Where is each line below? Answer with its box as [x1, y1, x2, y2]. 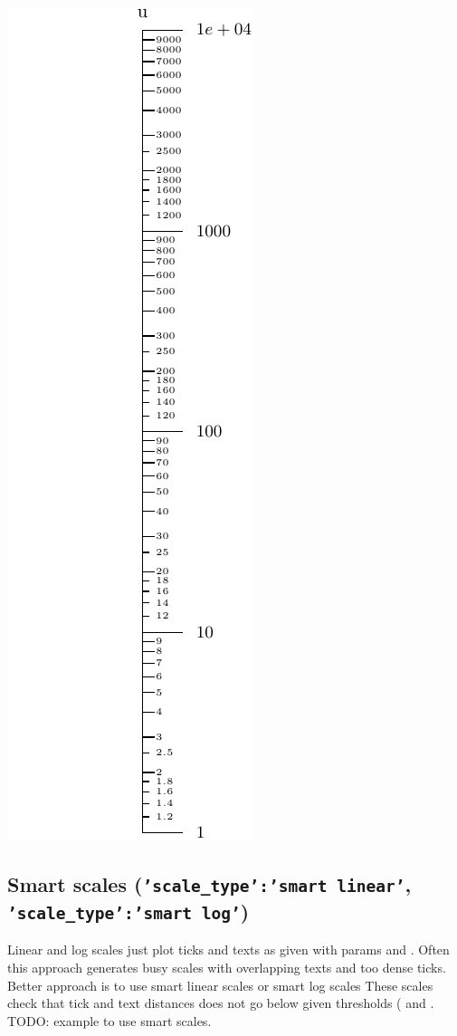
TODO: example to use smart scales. [7, 1011, 212, 1030]
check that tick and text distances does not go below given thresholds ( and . [7, 993, 434, 1012]
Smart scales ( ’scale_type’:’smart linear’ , [7, 869, 412, 897]
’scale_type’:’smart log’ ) [7, 897, 250, 925]
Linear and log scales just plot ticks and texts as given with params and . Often [7, 940, 450, 959]
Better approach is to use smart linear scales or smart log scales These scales [7, 975, 433, 994]
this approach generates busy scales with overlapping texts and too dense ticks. [7, 957, 446, 976]
